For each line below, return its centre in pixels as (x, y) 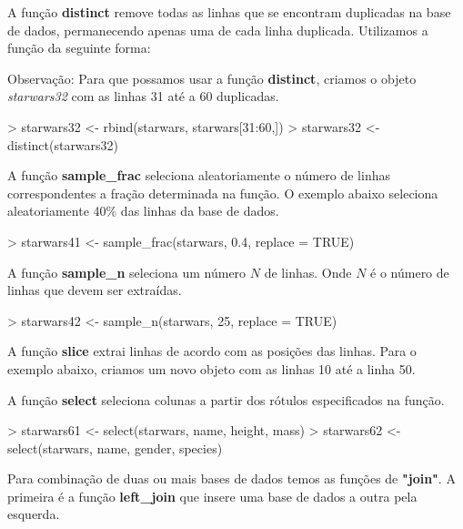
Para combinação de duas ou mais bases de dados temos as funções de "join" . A (231, 478)
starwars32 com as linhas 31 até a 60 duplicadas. (143, 96)
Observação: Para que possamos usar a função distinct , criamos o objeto (212, 78)
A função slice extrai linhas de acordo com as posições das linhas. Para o (212, 351)
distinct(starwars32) (63, 144)
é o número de (410, 272)
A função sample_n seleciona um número (127, 272)
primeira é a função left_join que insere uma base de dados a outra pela (212, 496)
